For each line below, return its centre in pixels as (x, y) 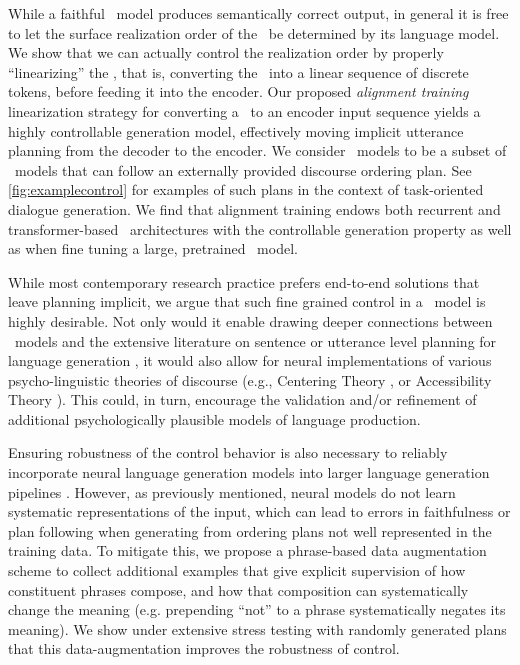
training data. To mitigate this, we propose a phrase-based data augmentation (247, 550)
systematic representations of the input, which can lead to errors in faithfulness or (259, 511)
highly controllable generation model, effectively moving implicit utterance (236, 130)
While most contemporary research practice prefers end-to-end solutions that (244, 281)
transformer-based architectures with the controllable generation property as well (260, 228)
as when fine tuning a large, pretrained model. (153, 248)
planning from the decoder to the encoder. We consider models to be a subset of (257, 150)
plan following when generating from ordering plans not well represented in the (250, 530)
